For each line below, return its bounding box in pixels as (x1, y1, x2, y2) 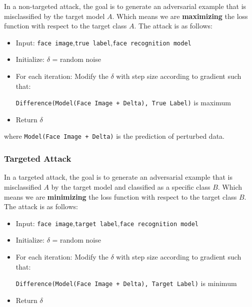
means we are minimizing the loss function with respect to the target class (4, 191, 237, 202)
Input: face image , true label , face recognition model (15, 37, 191, 47)
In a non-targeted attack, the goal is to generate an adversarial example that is (4, 1, 246, 11)
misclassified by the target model (4, 10, 105, 21)
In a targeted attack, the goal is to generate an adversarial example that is (4, 172, 232, 182)
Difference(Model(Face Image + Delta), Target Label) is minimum (15, 278, 237, 289)
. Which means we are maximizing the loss (112, 10, 248, 21)
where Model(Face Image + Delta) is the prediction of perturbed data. (4, 131, 224, 141)
